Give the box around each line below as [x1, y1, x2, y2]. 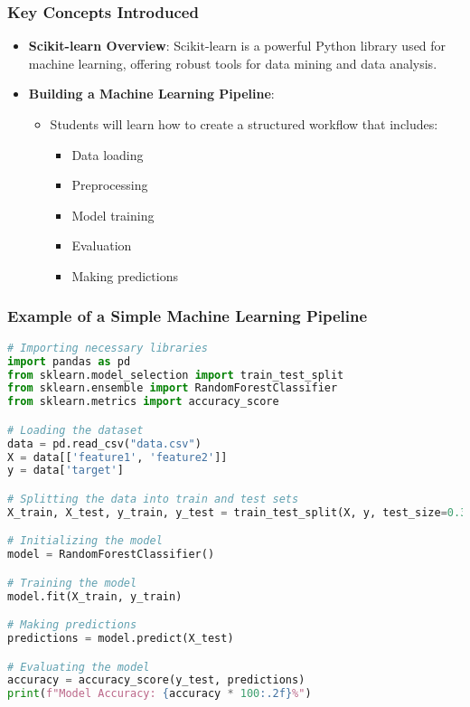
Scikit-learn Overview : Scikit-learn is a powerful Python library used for [28, 36, 446, 55]
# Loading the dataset [7, 423, 144, 437]
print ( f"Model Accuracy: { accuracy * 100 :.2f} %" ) [7, 687, 312, 701]
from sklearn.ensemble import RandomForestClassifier [7, 382, 338, 395]
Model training [71, 205, 155, 224]
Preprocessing [71, 175, 148, 194]
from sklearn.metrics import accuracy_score [7, 395, 279, 409]
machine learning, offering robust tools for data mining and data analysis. [28, 53, 437, 72]
